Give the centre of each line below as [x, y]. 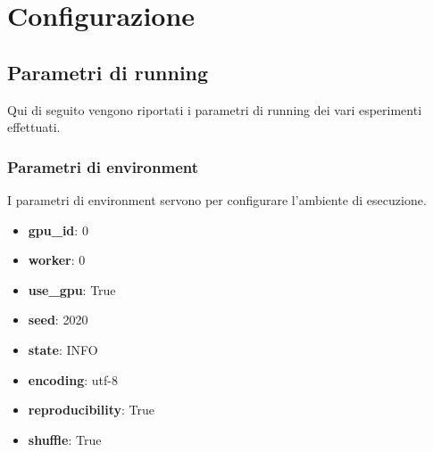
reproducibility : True [92, 410]
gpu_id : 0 [58, 230]
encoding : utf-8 [73, 379]
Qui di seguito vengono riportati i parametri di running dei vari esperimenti [215, 109]
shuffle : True [65, 439]
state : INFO [63, 349]
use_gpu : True [72, 289]
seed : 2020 [58, 320]
